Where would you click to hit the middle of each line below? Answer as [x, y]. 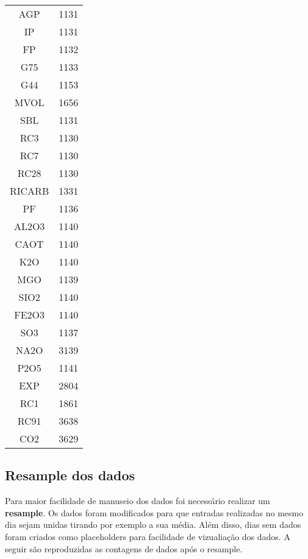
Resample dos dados [70, 475]
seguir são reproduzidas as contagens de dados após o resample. [124, 548]
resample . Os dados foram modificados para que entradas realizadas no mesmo [154, 512]
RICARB [30, 191]
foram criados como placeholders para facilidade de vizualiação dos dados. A [148, 536]
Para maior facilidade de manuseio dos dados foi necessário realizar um [138, 501]
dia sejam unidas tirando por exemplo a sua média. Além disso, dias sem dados [153, 525]
